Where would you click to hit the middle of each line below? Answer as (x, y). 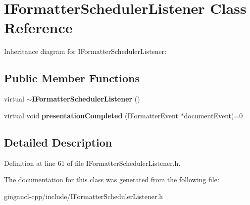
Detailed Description (58, 142)
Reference (38, 27)
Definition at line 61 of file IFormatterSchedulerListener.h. (92, 163)
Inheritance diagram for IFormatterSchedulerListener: (85, 51)
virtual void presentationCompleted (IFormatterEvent (91, 115)
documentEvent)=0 (213, 115)
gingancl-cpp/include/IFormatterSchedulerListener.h (84, 196)
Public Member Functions (72, 78)
